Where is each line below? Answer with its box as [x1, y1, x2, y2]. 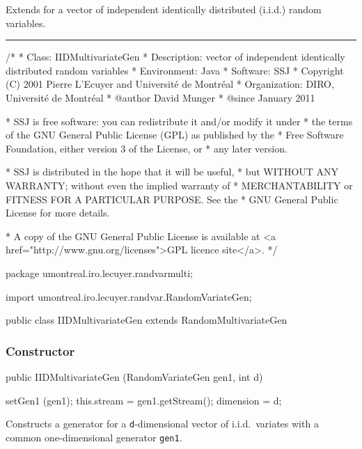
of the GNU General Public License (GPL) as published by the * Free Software [6, 127, 344, 142]
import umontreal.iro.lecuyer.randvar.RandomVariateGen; [6, 289, 252, 304]
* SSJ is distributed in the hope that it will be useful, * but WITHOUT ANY [6, 164, 339, 179]
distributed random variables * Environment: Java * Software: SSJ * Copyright [6, 63, 344, 77]
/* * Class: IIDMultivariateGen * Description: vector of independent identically [6, 49, 345, 64]
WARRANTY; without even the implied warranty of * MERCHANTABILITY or [6, 178, 353, 192]
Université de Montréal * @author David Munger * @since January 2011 [6, 90, 315, 104]
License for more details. [6, 205, 110, 220]
